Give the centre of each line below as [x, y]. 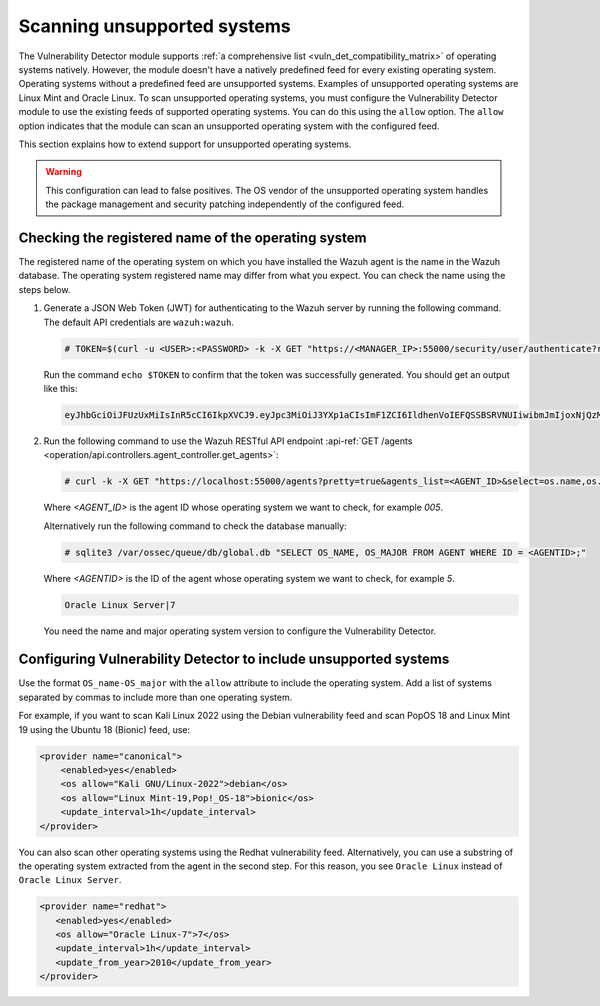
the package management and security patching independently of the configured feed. [225, 204]
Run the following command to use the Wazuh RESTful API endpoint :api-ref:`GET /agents [228, 441]
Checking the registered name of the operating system [192, 237]
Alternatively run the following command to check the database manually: [195, 526]
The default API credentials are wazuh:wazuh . [139, 322]
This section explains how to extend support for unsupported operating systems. [185, 144]
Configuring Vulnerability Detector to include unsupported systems [234, 659]
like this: [60, 388]
